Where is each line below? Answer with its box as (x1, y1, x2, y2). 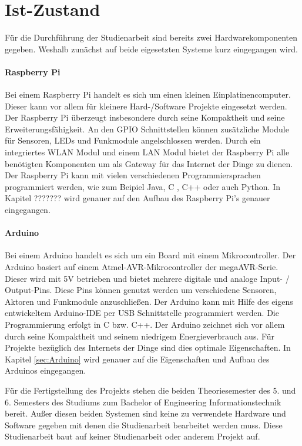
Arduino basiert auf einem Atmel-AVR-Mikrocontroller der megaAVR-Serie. (5, 261, 278, 273)
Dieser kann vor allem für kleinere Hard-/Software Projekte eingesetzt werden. (5, 99, 287, 112)
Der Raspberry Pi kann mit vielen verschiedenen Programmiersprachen (5, 169, 261, 181)
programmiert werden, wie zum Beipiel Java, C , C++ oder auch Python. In (5, 180, 280, 192)
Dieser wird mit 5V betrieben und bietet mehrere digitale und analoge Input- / (5, 272, 290, 284)
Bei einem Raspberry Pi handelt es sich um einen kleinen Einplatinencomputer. (5, 88, 291, 101)
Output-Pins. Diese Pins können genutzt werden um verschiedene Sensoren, (5, 284, 277, 296)
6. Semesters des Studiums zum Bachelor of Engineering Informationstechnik (5, 395, 281, 408)
